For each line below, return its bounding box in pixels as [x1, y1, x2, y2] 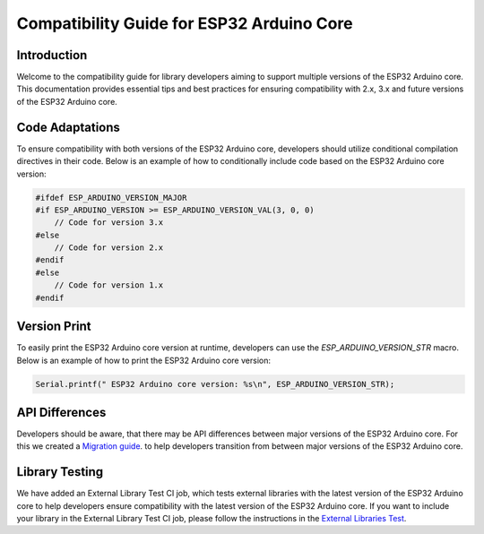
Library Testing [16, 464, 104, 479]
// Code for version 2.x [54, 243, 164, 253]
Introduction [16, 47, 88, 63]
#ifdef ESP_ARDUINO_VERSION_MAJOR [35, 193, 187, 202]
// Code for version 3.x [54, 218, 164, 228]
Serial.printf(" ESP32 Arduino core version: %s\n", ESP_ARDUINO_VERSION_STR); [35, 379, 395, 389]
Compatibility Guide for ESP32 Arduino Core [16, 13, 353, 33]
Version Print [16, 319, 91, 334]
